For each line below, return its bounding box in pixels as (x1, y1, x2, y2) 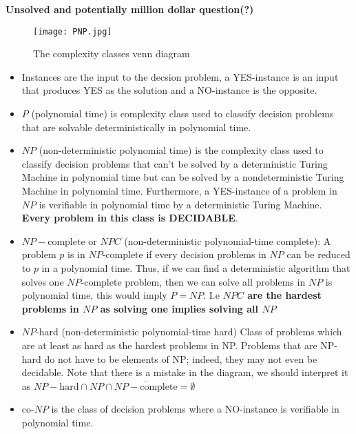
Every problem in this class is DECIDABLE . (21, 210, 238, 225)
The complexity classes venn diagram (33, 46, 190, 61)
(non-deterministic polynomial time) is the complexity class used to (39, 143, 324, 157)
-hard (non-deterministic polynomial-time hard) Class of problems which (36, 324, 342, 339)
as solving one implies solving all (100, 301, 259, 315)
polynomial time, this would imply (21, 288, 167, 302)
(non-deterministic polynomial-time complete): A (124, 233, 331, 248)
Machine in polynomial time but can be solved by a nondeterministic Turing (21, 170, 344, 184)
